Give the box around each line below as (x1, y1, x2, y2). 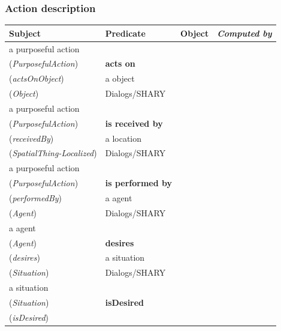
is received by (105, 117, 163, 129)
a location (105, 132, 142, 144)
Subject (9, 26, 41, 39)
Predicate (105, 26, 146, 39)
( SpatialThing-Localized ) (9, 147, 97, 159)
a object (105, 72, 135, 85)
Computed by (217, 26, 272, 39)
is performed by (105, 177, 173, 189)
